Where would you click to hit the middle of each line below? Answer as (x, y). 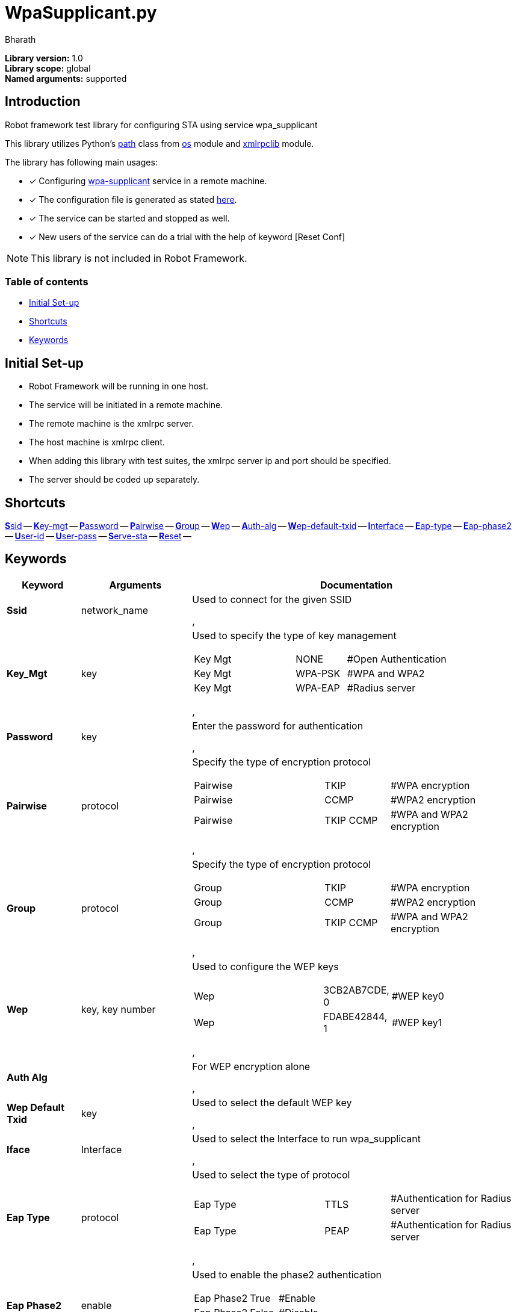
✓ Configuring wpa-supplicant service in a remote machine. (148, 181)
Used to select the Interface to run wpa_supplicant (306, 1138)
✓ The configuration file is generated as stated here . (133, 199)
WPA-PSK (318, 673)
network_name (115, 610)
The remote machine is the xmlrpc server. (112, 424)
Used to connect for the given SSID (272, 599)
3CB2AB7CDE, (356, 990)
